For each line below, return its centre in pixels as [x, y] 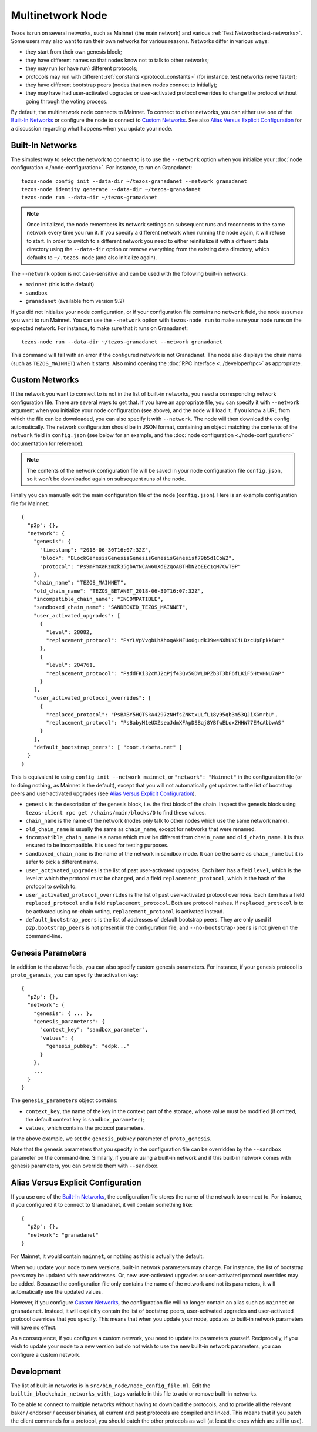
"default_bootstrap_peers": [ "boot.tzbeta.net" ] [108, 747]
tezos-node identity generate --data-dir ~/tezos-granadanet [111, 189]
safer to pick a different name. [62, 862]
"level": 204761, [71, 665]
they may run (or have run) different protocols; [82, 68]
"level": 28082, [69, 632]
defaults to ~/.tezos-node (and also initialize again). [92, 257]
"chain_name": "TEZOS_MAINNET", [80, 583]
